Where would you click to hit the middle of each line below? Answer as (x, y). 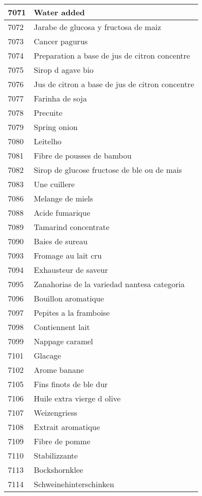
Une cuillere (54, 184)
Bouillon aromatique (69, 298)
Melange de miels (63, 198)
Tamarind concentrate (72, 227)
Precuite (48, 113)
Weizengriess (56, 413)
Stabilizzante (56, 455)
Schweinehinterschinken (74, 484)
